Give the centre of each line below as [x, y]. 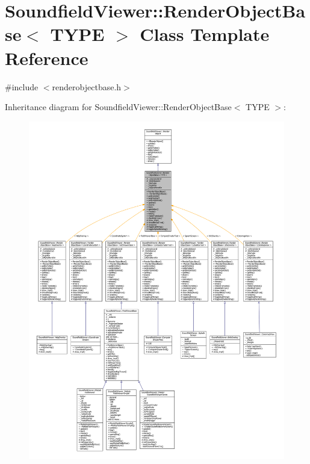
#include [22, 86]
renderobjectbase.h [87, 86]
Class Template [205, 34]
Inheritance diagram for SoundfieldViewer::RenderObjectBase [118, 107]
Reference [47, 57]
